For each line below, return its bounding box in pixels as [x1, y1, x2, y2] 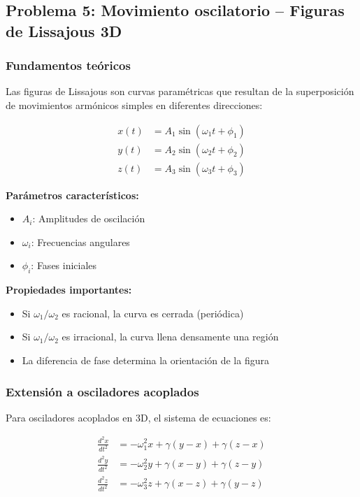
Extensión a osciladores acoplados [6, 382, 199, 400]
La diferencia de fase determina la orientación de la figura [22, 353, 269, 368]
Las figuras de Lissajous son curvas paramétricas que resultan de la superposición [6, 84, 354, 99]
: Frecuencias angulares [31, 234, 130, 249]
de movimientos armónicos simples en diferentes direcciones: [6, 97, 263, 112]
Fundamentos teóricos [6, 57, 131, 74]
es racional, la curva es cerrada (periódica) [62, 305, 244, 320]
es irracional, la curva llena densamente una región [62, 329, 279, 344]
